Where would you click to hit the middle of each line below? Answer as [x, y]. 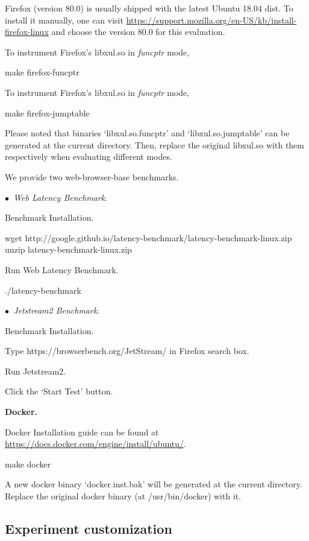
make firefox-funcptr [42, 72]
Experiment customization [89, 529]
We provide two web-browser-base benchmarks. [92, 176]
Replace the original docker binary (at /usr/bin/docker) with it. [123, 496]
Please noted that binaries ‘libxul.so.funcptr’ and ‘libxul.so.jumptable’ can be [147, 133]
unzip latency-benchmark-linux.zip [68, 249]
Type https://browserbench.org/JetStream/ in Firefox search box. [127, 351]
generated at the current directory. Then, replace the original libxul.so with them [154, 144]
